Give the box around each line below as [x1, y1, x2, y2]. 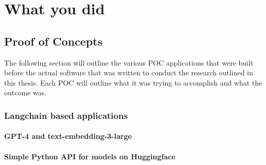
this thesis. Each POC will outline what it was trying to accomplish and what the [4, 77, 262, 88]
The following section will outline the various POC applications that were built [4, 57, 254, 68]
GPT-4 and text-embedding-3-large [4, 131, 132, 141]
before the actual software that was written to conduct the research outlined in [4, 67, 253, 78]
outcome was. [4, 87, 47, 98]
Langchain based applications [4, 109, 128, 121]
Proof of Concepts [4, 33, 103, 49]
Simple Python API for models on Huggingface [4, 151, 175, 161]
